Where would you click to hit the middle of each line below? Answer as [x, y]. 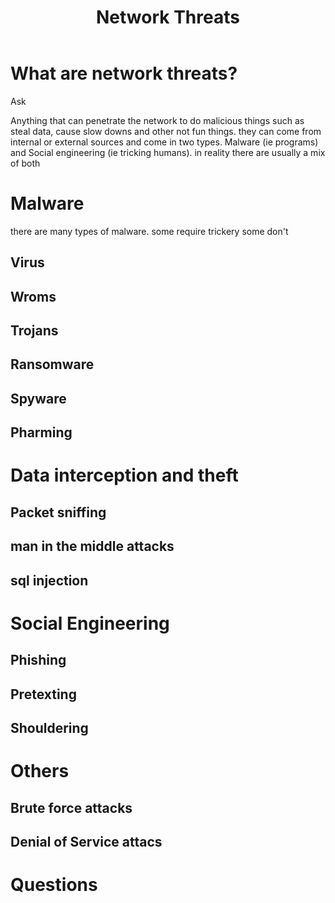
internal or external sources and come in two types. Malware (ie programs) [164, 142]
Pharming [41, 432]
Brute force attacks [71, 807]
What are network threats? [124, 73]
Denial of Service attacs [86, 841]
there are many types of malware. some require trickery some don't [149, 231]
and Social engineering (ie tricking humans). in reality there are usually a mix [168, 152]
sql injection [49, 580]
